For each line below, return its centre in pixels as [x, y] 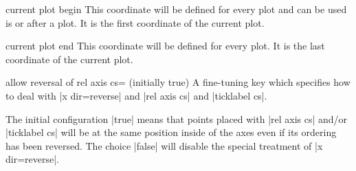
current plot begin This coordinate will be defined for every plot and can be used [176, 9]
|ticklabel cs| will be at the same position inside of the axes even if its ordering [171, 132]
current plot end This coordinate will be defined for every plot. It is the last [165, 46]
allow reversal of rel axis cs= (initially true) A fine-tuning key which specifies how [178, 82]
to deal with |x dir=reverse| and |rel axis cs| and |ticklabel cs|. [136, 95]
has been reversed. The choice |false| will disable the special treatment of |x [164, 145]
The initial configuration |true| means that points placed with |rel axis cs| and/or [177, 118]
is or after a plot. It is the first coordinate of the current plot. [135, 22]
